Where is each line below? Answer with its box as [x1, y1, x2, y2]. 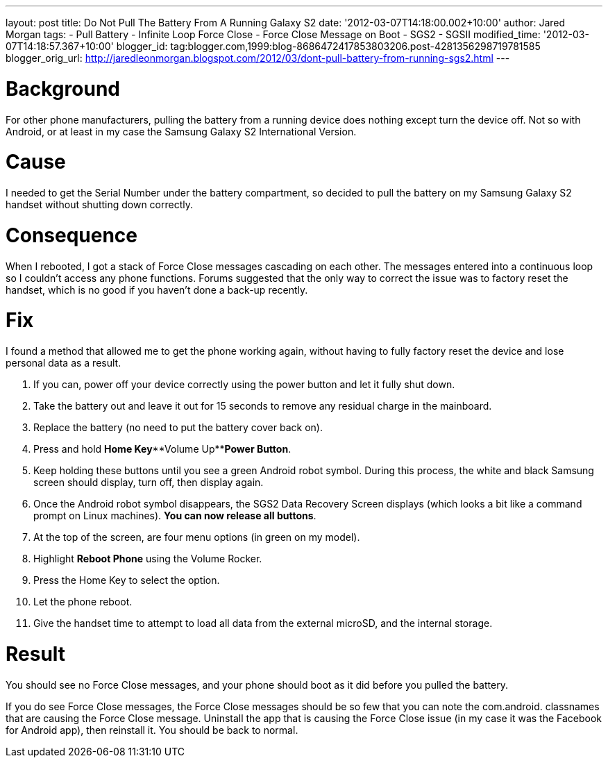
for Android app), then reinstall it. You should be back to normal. [6, 723, 298, 736]
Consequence [6, 223, 138, 247]
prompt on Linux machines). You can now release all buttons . [33, 510, 316, 521]
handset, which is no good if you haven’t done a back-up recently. [6, 283, 308, 296]
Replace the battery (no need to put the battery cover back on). [33, 421, 323, 433]
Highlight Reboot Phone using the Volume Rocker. [33, 553, 262, 564]
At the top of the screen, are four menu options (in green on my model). [33, 531, 360, 543]
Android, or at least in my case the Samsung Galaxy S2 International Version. [6, 125, 357, 137]
